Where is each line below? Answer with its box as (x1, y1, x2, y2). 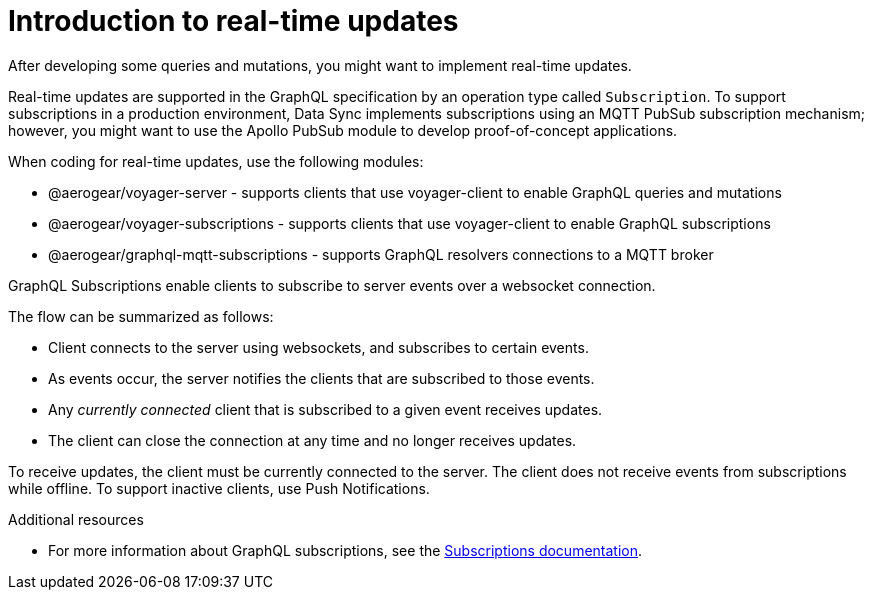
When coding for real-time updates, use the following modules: (8, 152, 424, 170)
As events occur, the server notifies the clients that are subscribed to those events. (48, 369, 595, 387)
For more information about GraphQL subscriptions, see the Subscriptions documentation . (48, 541, 643, 559)
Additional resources (8, 510, 144, 528)
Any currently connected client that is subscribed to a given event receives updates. (48, 400, 603, 418)
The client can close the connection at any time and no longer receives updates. (48, 431, 577, 449)
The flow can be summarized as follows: (8, 307, 274, 325)
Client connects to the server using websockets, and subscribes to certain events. (48, 338, 589, 356)
